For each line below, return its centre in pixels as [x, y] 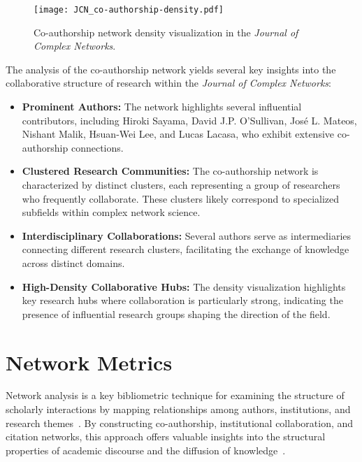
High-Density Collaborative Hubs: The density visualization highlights [184, 286]
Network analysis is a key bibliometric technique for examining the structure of [175, 395]
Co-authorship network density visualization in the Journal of [166, 32]
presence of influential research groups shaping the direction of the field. [176, 313]
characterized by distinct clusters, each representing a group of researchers [181, 185]
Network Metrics [89, 362]
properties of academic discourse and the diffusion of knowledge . [146, 450]
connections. [97, 147]
